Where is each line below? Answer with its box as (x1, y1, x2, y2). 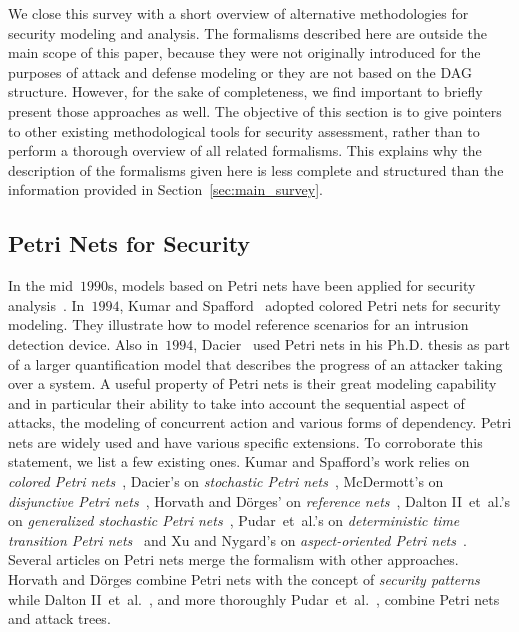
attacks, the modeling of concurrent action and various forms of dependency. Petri (8, 412, 512, 433)
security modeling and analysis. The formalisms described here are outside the (8, 22, 488, 43)
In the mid (8, 275, 73, 296)
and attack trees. (8, 608, 111, 629)
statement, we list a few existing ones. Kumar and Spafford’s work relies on (8, 451, 470, 472)
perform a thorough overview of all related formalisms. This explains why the (8, 140, 482, 161)
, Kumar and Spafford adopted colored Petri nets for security (119, 294, 501, 315)
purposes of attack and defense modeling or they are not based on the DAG (8, 61, 472, 82)
